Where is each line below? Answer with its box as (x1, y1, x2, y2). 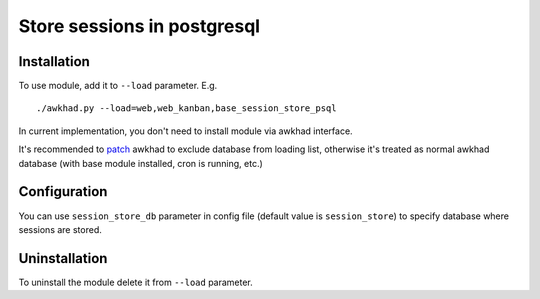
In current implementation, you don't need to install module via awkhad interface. (18, 125, 354, 137)
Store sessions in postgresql (18, 15, 260, 37)
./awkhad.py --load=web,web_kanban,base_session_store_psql (36, 103, 337, 114)
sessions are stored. (18, 223, 102, 235)
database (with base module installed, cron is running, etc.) (18, 157, 264, 169)
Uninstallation (18, 250, 108, 267)
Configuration (18, 183, 108, 200)
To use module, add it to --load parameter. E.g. (18, 80, 218, 92)
